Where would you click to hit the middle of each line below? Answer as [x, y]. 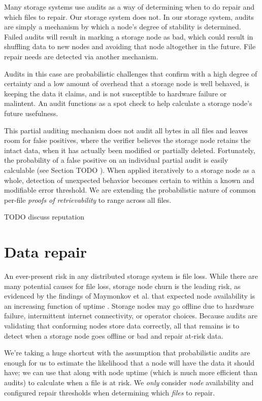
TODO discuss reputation [44, 217]
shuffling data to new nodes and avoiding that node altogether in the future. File [130, 46]
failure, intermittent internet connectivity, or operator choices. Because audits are [131, 316]
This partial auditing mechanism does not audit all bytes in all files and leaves [126, 130]
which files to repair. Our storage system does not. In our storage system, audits [129, 16]
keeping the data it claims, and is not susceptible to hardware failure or [116, 93]
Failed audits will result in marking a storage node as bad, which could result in [129, 36]
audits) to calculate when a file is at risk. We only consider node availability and [129, 382]
